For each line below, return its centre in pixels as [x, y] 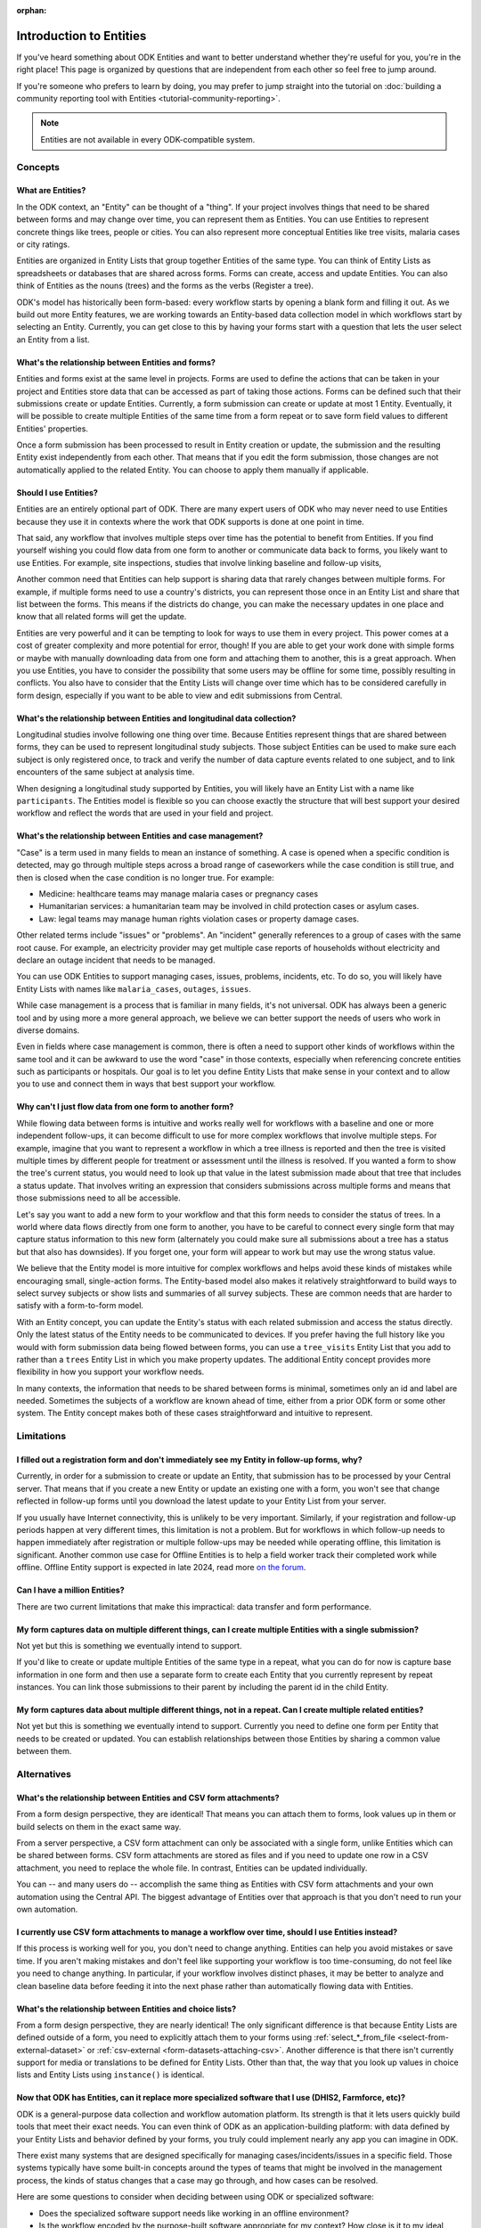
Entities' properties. [53, 429]
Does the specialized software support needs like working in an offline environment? [194, 2213]
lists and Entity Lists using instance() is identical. [110, 2075]
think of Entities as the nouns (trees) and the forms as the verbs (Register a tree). [165, 286]
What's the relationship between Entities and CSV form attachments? [148, 1798]
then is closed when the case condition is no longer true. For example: [146, 877]
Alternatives [44, 1774]
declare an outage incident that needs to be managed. [116, 960]
